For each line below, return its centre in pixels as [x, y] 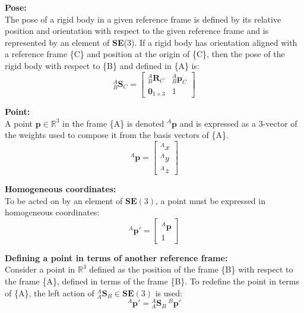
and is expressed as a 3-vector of [238, 123]
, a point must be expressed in [210, 200]
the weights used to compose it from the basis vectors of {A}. [117, 135]
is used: [169, 292]
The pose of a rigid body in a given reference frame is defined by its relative [143, 19]
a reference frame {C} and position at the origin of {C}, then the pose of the [145, 54]
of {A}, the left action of [50, 292]
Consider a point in [40, 269]
